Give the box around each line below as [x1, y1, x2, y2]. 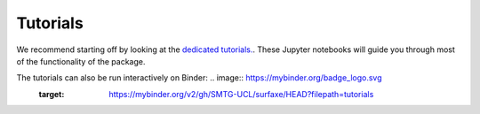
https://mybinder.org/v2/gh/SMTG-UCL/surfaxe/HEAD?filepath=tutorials [108, 88, 374, 99]
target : [38, 88, 65, 99]
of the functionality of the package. [16, 56, 146, 66]
